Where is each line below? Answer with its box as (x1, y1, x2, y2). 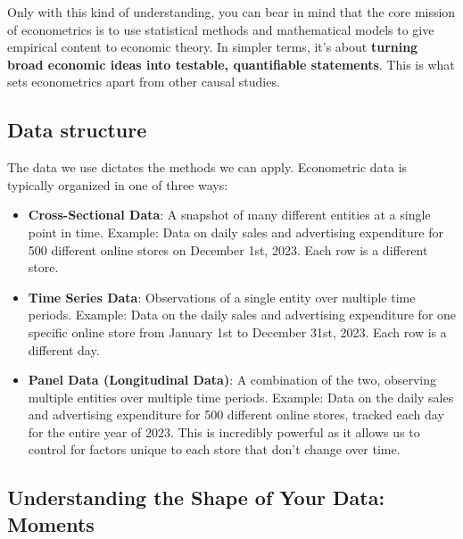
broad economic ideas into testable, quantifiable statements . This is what (7, 54, 455, 73)
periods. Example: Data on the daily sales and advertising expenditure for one (28, 305, 457, 324)
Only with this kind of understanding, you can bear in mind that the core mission (7, 3, 456, 21)
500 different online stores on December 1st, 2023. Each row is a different (28, 240, 428, 259)
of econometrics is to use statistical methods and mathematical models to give (7, 20, 434, 38)
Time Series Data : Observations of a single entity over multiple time (28, 287, 416, 306)
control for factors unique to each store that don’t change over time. (28, 440, 401, 459)
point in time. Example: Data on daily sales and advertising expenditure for (28, 222, 443, 241)
